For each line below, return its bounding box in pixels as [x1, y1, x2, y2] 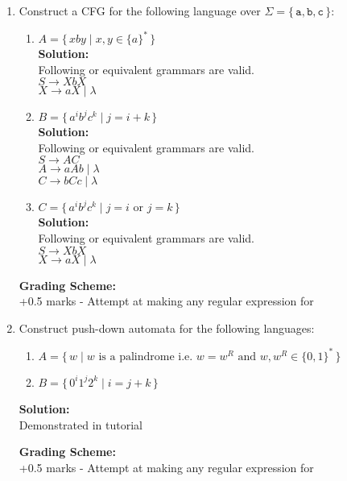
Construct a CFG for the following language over [19, 2, 261, 19]
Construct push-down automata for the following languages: [19, 319, 315, 336]
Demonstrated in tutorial [19, 416, 143, 433]
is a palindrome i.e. [98, 350, 193, 363]
